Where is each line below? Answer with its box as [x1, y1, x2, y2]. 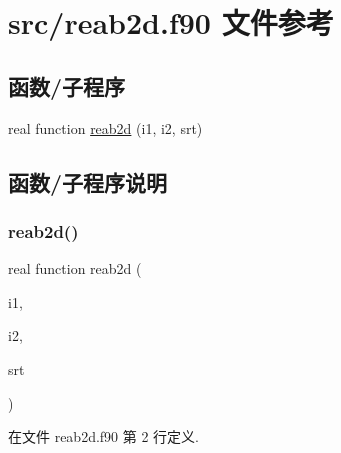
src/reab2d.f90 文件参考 [8, 2, 334, 43]
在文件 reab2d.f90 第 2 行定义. [8, 426, 199, 447]
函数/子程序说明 [8, 166, 168, 197]
